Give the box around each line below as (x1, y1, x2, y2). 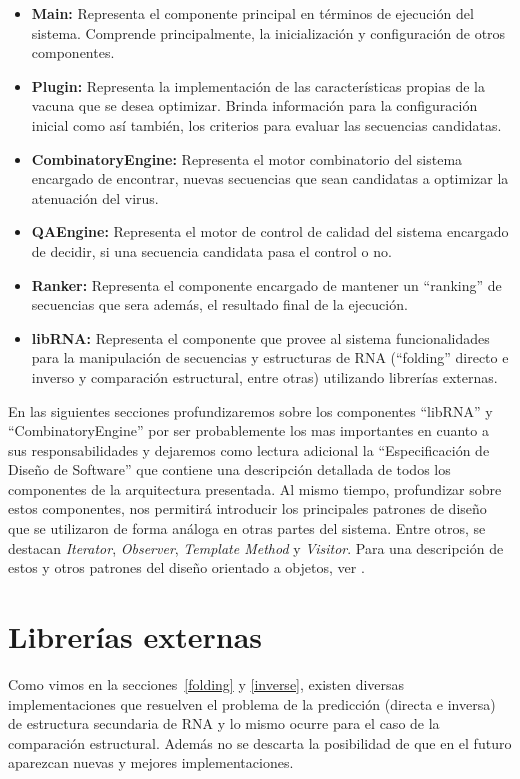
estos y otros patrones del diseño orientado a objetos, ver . (8, 557, 365, 578)
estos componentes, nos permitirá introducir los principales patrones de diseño (8, 498, 487, 519)
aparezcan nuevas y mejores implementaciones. (8, 752, 294, 773)
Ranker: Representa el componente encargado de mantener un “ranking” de (31, 274, 502, 295)
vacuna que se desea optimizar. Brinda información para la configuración (31, 95, 478, 116)
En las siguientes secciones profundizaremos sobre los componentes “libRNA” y (8, 400, 493, 421)
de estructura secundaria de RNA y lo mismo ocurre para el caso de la (8, 713, 440, 734)
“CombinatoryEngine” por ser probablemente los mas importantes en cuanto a (8, 420, 489, 441)
